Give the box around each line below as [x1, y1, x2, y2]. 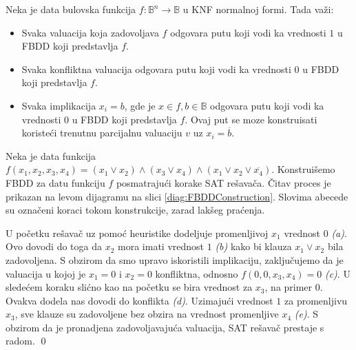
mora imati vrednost [118, 239, 205, 254]
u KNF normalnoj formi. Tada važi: [182, 2, 334, 16]
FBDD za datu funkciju [6, 175, 105, 189]
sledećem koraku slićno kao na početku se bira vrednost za [6, 280, 253, 294]
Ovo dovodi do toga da [6, 239, 103, 254]
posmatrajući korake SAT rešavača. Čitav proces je [116, 175, 331, 189]
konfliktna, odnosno [155, 266, 238, 280]
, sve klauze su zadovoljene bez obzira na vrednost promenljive [14, 307, 279, 321]
